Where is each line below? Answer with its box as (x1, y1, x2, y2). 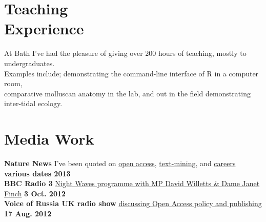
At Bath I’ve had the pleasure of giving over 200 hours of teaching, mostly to (4, 48, 247, 58)
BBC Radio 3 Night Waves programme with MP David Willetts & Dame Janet (4, 178, 260, 189)
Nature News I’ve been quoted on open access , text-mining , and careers (4, 158, 236, 168)
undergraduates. (4, 57, 55, 68)
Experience (4, 18, 84, 39)
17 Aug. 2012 (4, 208, 52, 218)
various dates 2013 (4, 168, 71, 178)
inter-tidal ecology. (4, 98, 63, 109)
